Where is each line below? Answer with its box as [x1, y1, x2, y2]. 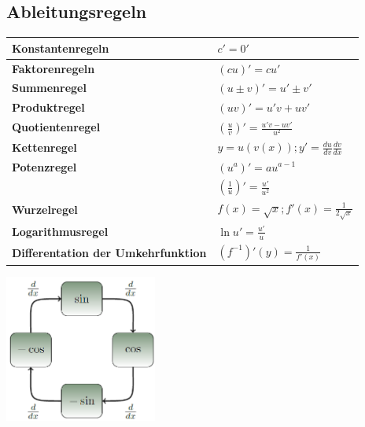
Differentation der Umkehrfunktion [12, 244, 207, 260]
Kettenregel [12, 138, 77, 155]
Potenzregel [12, 158, 77, 175]
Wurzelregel [12, 201, 78, 218]
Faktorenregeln [12, 60, 95, 76]
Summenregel [12, 79, 87, 96]
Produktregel [12, 99, 85, 116]
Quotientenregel [12, 119, 101, 135]
